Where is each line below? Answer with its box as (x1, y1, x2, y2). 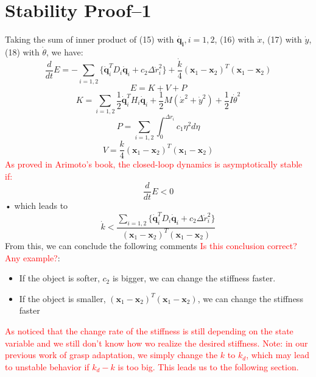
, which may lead (246, 348, 309, 361)
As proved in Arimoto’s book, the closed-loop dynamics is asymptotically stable (5, 158, 303, 171)
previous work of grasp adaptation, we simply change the (5, 348, 218, 361)
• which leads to (5, 199, 68, 212)
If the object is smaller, (19, 292, 106, 305)
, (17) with (262, 33, 302, 46)
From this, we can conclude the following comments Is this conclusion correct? (5, 239, 297, 252)
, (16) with (214, 33, 255, 46)
